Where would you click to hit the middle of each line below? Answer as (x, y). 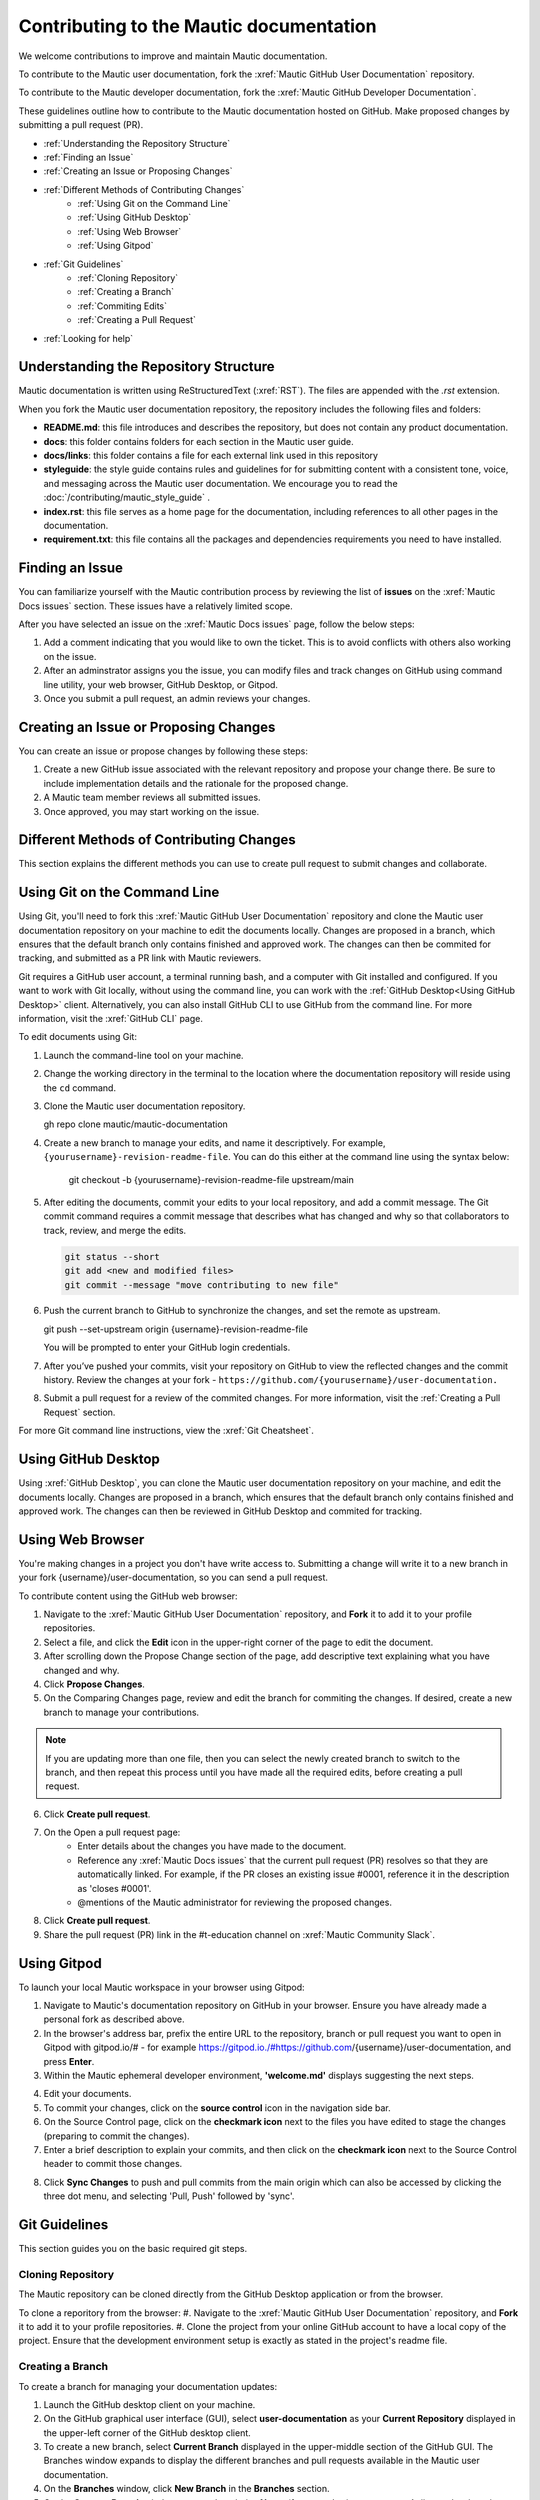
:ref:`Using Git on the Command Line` (154, 204)
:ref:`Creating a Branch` (126, 292)
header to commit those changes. (113, 2164)
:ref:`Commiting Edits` (122, 306)
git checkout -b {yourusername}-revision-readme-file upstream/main (211, 1179)
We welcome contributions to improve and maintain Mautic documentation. (173, 56)
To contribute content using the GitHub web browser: (128, 1596)
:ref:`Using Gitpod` (115, 246)
